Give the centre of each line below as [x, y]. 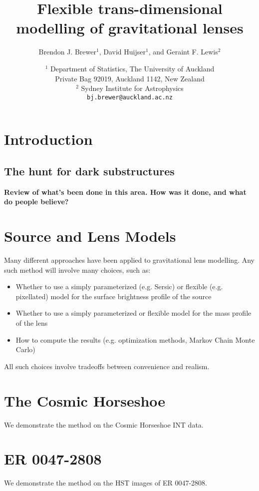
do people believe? [36, 202]
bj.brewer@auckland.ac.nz [130, 97]
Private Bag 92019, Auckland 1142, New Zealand [130, 78]
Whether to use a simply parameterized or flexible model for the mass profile [133, 313]
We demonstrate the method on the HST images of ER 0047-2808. [106, 483]
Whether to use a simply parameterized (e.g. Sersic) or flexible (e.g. [119, 286]
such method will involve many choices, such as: [77, 269]
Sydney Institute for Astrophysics [132, 88]
